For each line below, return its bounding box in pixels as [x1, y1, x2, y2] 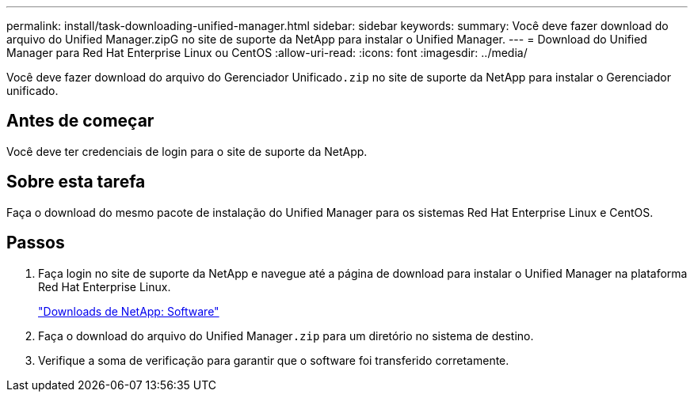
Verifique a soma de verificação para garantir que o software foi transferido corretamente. [38, 353, 509, 367]
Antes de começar [6, 111, 154, 131]
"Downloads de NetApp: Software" [38, 304, 219, 318]
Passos [6, 233, 65, 253]
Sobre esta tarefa [6, 172, 146, 192]
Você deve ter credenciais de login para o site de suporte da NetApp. [6, 144, 368, 158]
